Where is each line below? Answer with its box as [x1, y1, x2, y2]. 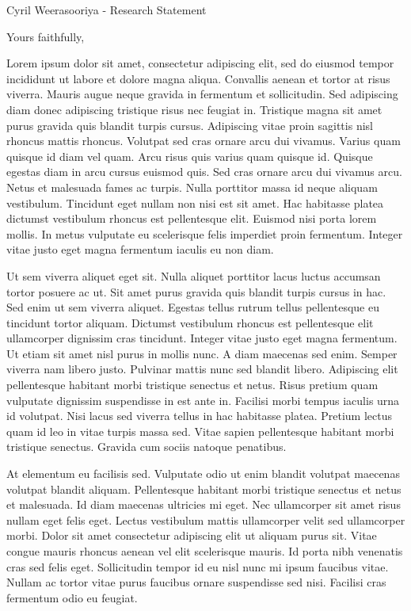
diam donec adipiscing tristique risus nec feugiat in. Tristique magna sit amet [6, 101, 382, 117]
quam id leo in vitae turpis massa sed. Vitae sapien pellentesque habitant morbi [6, 422, 394, 439]
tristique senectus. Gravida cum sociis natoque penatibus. [6, 438, 287, 455]
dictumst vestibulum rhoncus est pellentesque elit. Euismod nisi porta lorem [6, 210, 377, 227]
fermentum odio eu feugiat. [6, 589, 138, 605]
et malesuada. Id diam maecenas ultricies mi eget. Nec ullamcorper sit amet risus [6, 496, 401, 513]
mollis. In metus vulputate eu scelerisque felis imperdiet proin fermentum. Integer [6, 225, 403, 242]
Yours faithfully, [6, 28, 85, 44]
